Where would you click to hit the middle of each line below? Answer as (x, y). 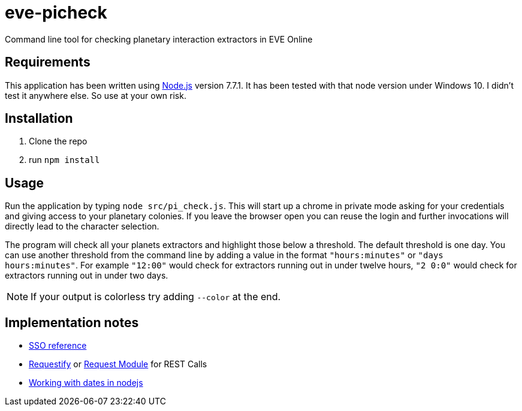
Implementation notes (72, 322)
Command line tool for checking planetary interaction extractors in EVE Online (159, 39)
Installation (39, 119)
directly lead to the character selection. (82, 226)
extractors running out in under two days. (87, 276)
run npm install (64, 160)
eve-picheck (56, 13)
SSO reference (58, 346)
